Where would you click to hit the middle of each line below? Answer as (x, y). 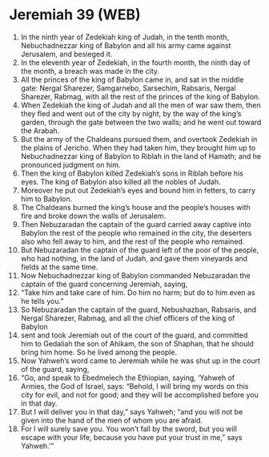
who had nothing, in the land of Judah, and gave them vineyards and (134, 258)
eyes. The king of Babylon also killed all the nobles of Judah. (120, 181)
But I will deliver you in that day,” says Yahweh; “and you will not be (132, 411)
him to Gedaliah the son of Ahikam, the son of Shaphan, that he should (137, 343)
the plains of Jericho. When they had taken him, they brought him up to (138, 148)
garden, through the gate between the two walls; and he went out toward (141, 122)
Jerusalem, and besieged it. (66, 54)
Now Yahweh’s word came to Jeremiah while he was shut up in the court (141, 360)
